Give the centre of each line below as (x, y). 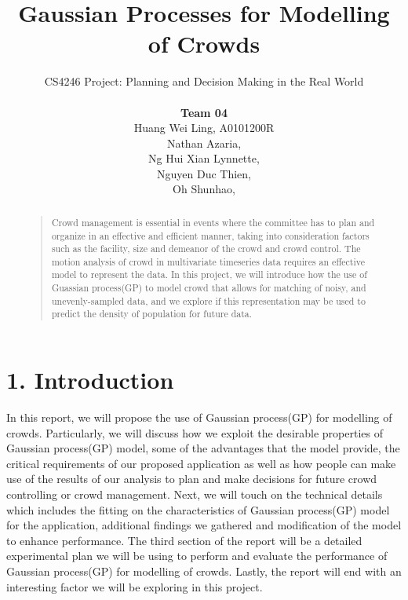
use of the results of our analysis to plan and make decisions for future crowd (192, 479)
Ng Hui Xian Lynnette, (204, 158)
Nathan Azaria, (204, 143)
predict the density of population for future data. (152, 314)
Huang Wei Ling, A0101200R (204, 128)
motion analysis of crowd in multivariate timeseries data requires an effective (208, 261)
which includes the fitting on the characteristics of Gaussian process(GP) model (198, 509)
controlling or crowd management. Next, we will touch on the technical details (195, 494)
